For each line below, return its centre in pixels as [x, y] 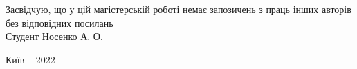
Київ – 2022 [30, 59]
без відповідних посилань [59, 22]
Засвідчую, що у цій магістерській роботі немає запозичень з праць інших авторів [178, 9]
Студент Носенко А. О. [54, 36]
